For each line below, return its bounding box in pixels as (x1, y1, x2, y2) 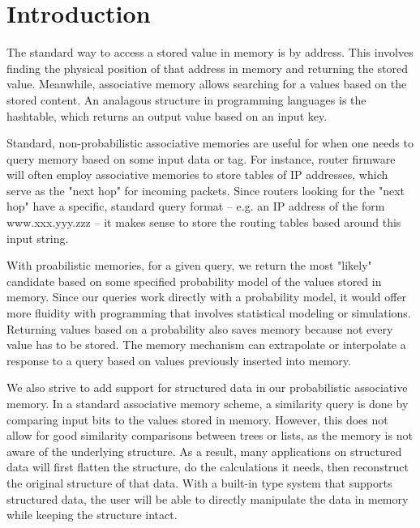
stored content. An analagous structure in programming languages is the (6, 91, 366, 108)
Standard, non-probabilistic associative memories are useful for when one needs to (6, 134, 414, 151)
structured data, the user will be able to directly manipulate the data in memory (6, 490, 409, 507)
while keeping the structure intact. (6, 506, 178, 523)
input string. (6, 229, 69, 246)
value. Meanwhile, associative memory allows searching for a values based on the (6, 75, 407, 92)
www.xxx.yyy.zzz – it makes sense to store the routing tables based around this (6, 214, 401, 231)
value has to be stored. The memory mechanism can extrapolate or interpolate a (6, 336, 406, 353)
